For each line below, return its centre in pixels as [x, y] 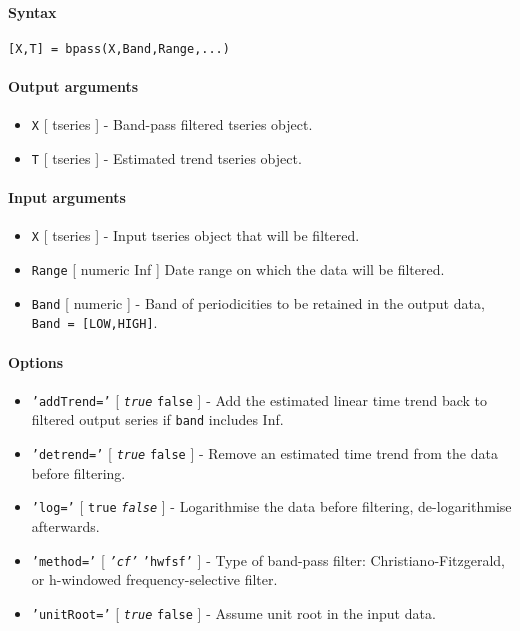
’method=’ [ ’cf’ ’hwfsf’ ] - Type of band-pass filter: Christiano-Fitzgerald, [268, 559]
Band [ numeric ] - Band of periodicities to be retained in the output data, [258, 302]
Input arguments [67, 197]
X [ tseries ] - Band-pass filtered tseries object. [172, 124]
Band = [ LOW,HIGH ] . [94, 322]
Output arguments [73, 86]
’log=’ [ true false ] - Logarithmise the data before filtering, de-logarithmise [271, 506]
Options [36, 361]
